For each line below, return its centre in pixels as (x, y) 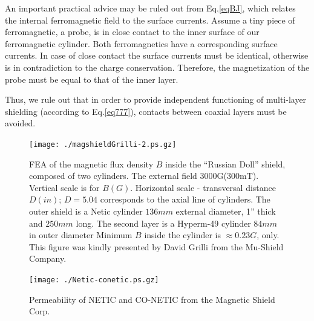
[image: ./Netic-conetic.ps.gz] (94, 280)
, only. (268, 235)
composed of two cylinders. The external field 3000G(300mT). (144, 176)
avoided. (20, 123)
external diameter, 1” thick (226, 211)
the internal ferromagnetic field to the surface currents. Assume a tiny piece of (150, 20)
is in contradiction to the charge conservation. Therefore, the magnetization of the (157, 67)
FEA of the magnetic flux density (91, 164)
